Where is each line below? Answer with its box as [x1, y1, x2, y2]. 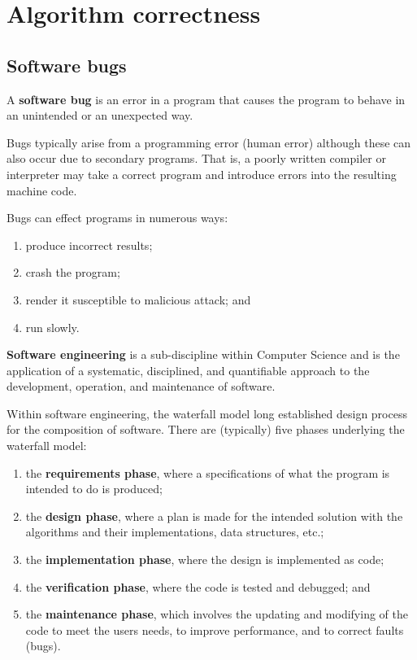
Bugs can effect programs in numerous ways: [7, 209, 228, 226]
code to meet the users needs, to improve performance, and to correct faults [25, 621, 404, 638]
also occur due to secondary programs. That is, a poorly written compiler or [7, 150, 386, 167]
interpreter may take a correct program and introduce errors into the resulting [7, 165, 397, 182]
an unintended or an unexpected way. [7, 107, 193, 124]
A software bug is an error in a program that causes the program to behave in [7, 90, 406, 107]
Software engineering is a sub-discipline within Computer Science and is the [7, 346, 400, 363]
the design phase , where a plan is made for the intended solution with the [25, 507, 403, 524]
